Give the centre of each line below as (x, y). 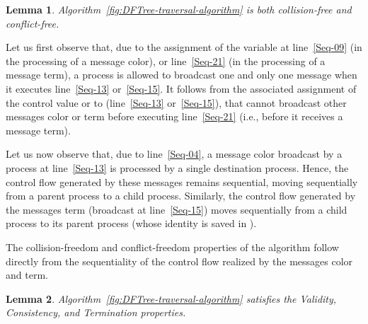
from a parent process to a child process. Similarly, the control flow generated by (181, 196)
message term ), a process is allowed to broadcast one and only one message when (182, 75)
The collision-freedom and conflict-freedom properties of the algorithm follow (172, 247)
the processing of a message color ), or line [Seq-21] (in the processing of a (166, 60)
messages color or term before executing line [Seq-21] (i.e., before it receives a (174, 116)
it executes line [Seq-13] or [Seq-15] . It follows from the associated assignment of (181, 88)
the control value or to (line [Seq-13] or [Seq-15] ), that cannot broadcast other (176, 102)
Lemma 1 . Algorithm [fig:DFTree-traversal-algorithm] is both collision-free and (179, 9)
